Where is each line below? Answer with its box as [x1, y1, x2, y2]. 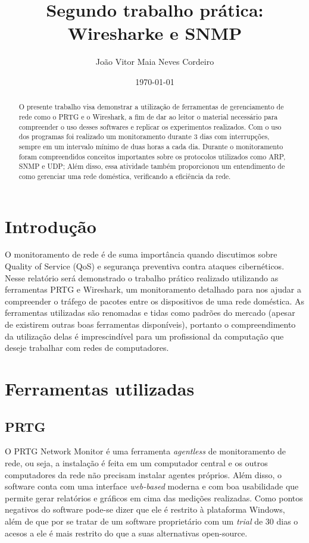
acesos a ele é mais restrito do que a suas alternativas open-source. [5, 526, 248, 539]
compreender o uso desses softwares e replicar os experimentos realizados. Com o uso [18, 121, 282, 131]
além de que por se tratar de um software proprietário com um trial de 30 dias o [5, 514, 298, 527]
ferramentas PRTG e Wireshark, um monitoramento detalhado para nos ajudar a [5, 283, 302, 296]
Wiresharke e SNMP [67, 21, 242, 45]
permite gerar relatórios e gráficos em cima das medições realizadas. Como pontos [5, 491, 303, 504]
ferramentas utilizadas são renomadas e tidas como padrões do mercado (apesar [5, 306, 295, 319]
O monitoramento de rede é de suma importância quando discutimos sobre [5, 248, 277, 260]
